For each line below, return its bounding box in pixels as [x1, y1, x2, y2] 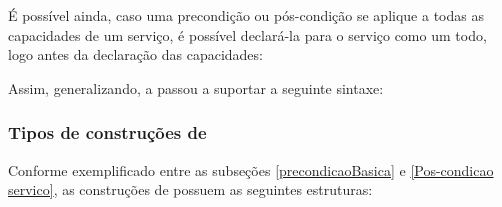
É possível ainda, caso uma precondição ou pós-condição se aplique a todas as [8, 5, 484, 25]
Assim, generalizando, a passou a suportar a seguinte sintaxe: [8, 77, 384, 98]
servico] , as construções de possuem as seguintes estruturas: [8, 179, 373, 200]
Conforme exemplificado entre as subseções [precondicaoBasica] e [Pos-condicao [8, 159, 494, 180]
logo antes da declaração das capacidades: [8, 44, 263, 65]
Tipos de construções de [8, 120, 207, 145]
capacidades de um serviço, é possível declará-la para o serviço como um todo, [8, 24, 487, 45]
